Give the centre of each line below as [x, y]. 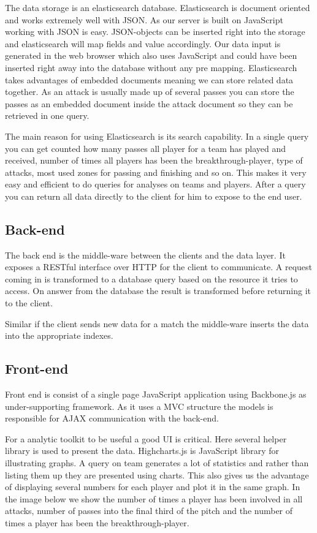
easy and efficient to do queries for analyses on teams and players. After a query [155, 184]
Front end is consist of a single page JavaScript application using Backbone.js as [156, 394]
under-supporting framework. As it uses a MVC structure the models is [139, 406]
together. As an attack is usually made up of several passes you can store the [150, 92]
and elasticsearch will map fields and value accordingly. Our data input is [143, 43]
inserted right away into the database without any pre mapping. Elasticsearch [151, 67]
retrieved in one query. [47, 115]
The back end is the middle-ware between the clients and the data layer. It [145, 255]
